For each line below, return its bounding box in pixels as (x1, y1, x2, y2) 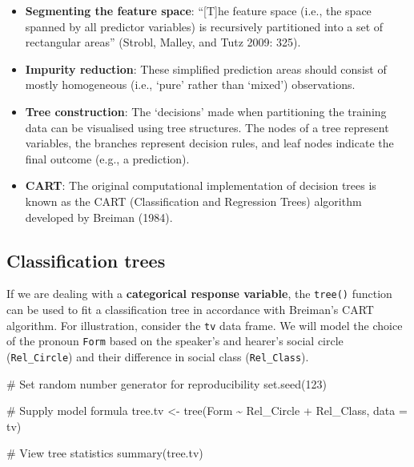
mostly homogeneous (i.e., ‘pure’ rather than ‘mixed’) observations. (25, 76, 356, 93)
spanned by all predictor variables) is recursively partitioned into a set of (25, 18, 384, 34)
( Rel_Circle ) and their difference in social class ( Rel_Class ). (6, 348, 309, 364)
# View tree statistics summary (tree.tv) (6, 445, 203, 461)
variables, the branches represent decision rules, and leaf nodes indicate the (25, 135, 394, 151)
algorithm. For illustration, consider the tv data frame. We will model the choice (6, 316, 403, 333)
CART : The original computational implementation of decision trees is (25, 177, 376, 194)
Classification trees (6, 248, 166, 272)
